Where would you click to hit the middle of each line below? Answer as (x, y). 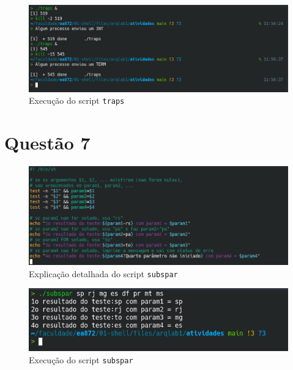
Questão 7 (47, 143)
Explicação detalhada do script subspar (103, 273)
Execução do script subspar (81, 359)
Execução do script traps (77, 100)
